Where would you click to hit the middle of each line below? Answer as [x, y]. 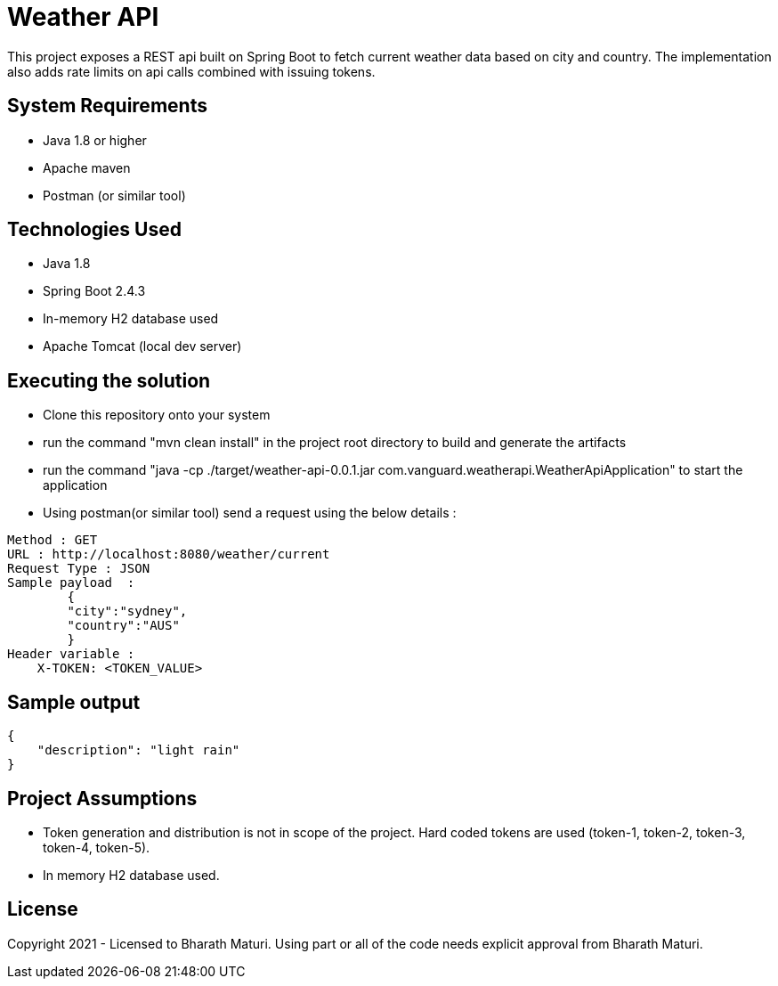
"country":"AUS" [123, 626]
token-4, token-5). [97, 847]
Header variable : [71, 654]
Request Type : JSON [79, 569]
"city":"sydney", [127, 611]
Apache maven [87, 167]
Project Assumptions [102, 798]
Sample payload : [71, 583]
